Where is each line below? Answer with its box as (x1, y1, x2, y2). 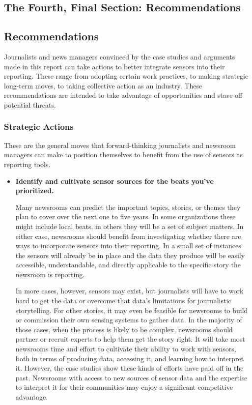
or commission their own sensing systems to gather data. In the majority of (15, 315, 242, 325)
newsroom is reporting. (15, 269, 85, 279)
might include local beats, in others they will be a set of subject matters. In (15, 221, 244, 231)
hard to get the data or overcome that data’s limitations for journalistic (15, 295, 231, 306)
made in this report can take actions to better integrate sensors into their (4, 61, 225, 71)
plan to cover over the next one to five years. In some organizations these (15, 211, 236, 222)
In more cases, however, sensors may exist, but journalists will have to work (15, 286, 244, 296)
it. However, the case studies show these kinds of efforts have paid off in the (15, 363, 244, 373)
